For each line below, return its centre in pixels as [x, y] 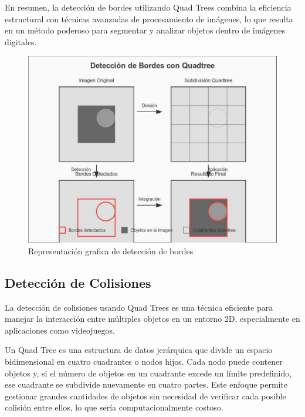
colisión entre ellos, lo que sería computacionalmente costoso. [114, 407]
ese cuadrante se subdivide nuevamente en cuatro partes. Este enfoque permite [146, 384]
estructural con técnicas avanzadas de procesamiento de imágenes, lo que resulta [149, 19]
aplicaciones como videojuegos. [60, 330]
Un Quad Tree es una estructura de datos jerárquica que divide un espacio [139, 350]
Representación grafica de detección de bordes [111, 250]
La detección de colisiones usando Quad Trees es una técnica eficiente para [139, 307]
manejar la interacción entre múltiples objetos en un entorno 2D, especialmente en [152, 319]
